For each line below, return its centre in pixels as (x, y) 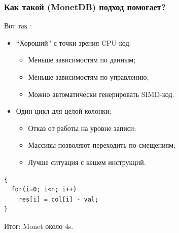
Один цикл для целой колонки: (64, 111)
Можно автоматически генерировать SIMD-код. (101, 94)
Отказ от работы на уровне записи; (82, 128)
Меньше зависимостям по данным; (82, 60)
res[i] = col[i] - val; (59, 199)
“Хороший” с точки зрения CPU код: (74, 42)
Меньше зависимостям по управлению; (88, 77)
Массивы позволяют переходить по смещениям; (102, 145)
